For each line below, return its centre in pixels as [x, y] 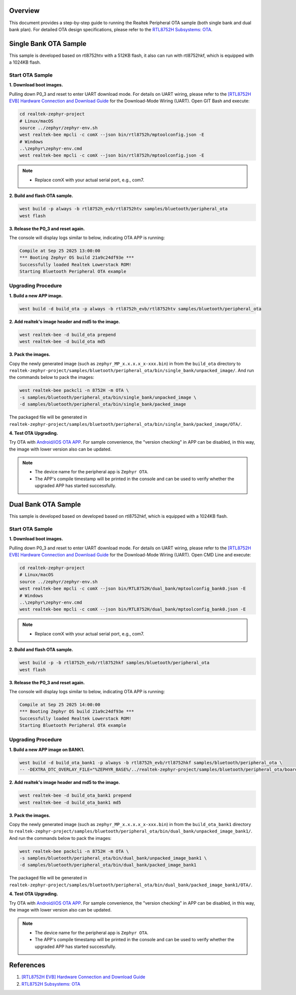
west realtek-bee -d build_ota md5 [62, 342]
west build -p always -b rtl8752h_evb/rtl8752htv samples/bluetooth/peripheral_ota [124, 209]
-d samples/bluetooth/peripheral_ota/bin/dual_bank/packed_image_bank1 [108, 865]
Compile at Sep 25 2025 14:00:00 [60, 705]
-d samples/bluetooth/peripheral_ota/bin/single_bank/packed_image [103, 404]
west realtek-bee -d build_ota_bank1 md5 [70, 802]
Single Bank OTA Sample [48, 44]
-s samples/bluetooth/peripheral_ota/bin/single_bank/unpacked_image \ [108, 397]
